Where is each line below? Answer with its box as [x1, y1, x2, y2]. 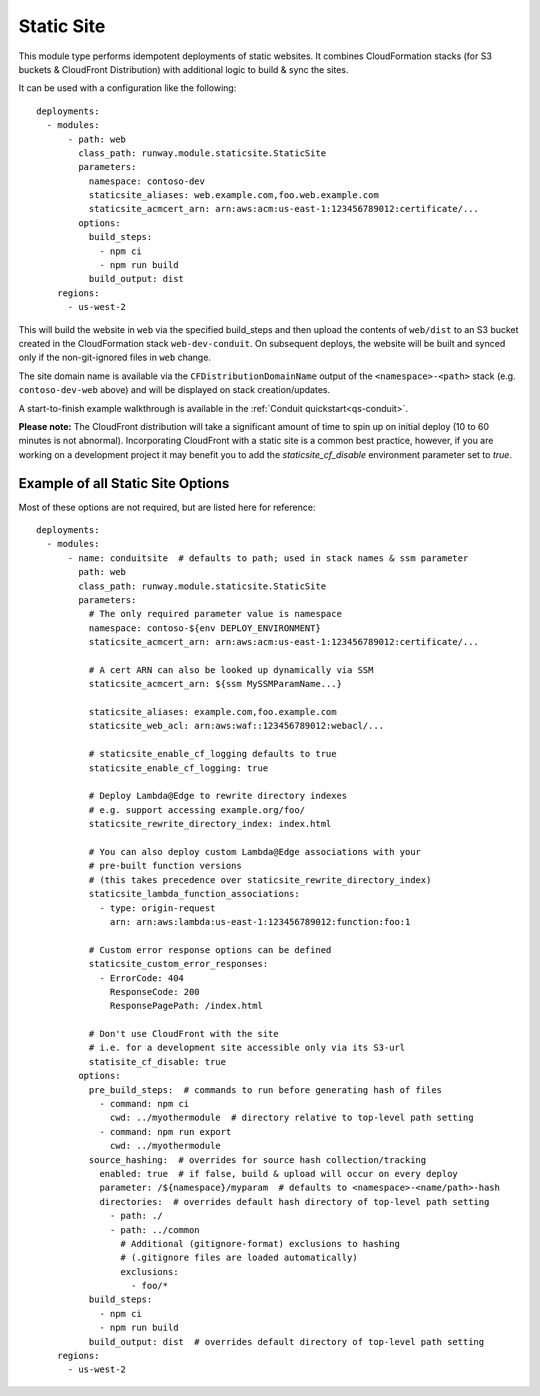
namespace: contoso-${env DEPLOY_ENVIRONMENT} [88, 622, 322, 634]
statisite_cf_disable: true [88, 1056, 227, 1067]
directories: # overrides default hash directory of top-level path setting [99, 1196, 490, 1207]
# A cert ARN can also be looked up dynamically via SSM [88, 664, 374, 675]
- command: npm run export [99, 1126, 232, 1137]
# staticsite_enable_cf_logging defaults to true [88, 748, 337, 760]
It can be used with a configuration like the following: [18, 82, 237, 94]
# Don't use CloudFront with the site [88, 1028, 279, 1040]
